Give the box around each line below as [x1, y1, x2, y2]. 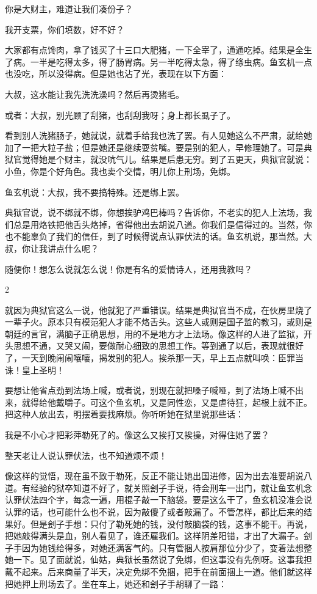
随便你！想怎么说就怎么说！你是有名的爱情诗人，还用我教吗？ [5, 262, 252, 275]
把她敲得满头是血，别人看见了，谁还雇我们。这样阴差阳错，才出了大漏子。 [5, 529, 304, 542]
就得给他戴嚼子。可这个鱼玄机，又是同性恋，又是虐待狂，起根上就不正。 [21, 395, 312, 408]
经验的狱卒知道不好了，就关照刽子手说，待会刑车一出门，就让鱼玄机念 [30, 481, 312, 494]
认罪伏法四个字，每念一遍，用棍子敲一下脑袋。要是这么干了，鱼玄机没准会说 [5, 493, 312, 506]
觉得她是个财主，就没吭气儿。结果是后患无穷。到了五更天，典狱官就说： [21, 153, 312, 166]
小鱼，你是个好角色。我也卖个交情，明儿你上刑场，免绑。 [5, 164, 235, 177]
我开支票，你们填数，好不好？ [5, 23, 124, 35]
